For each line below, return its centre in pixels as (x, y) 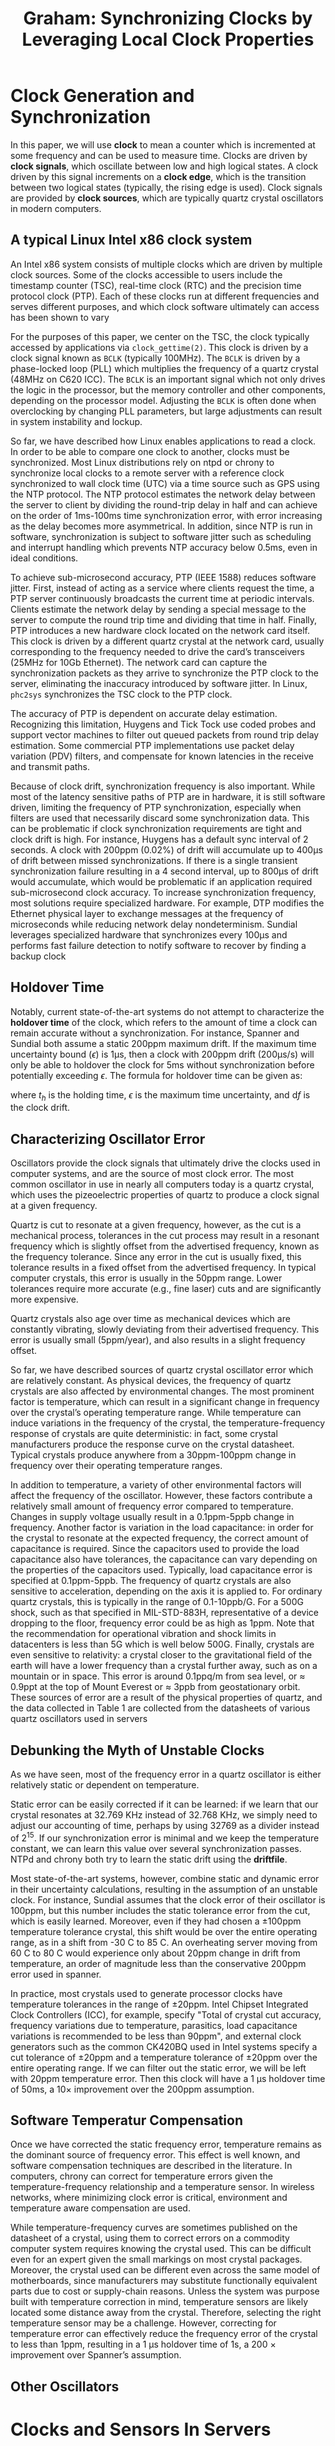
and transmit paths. (50, 766)
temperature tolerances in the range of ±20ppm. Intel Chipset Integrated (159, 2004)
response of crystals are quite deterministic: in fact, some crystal (144, 1434)
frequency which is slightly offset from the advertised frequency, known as (165, 1246)
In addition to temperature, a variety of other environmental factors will (156, 1485)
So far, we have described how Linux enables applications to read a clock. (163, 441)
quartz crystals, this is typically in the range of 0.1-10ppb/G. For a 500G (157, 1602)
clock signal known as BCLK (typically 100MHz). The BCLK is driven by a (155, 358)
